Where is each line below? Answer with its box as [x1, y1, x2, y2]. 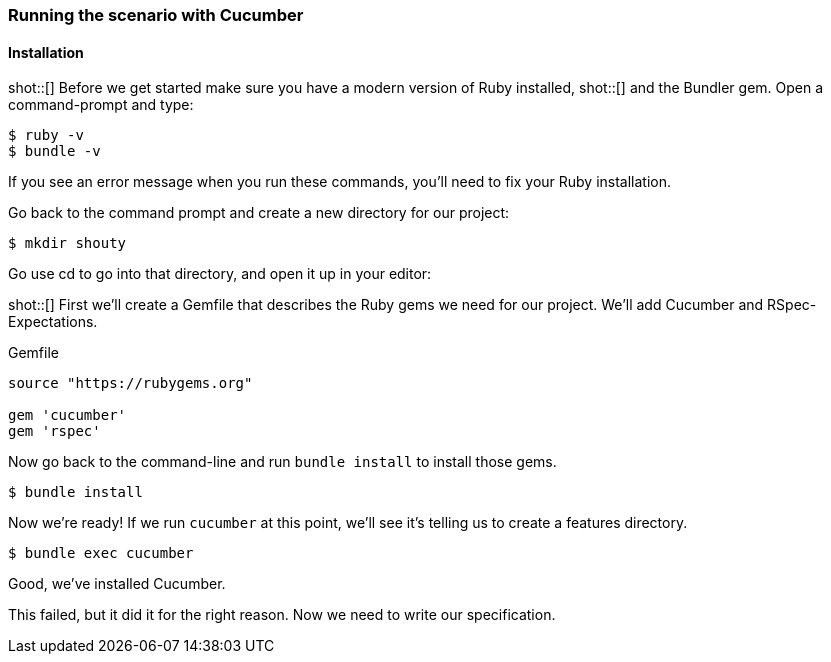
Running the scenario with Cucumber [8, 5, 304, 25]
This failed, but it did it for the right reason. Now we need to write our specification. [8, 606, 556, 624]
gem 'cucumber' [8, 407, 127, 424]
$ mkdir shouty [8, 235, 127, 252]
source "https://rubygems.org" [8, 375, 253, 392]
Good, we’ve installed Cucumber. [8, 575, 226, 593]
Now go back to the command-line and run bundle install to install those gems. [8, 453, 557, 471]
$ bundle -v [8, 143, 101, 160]
